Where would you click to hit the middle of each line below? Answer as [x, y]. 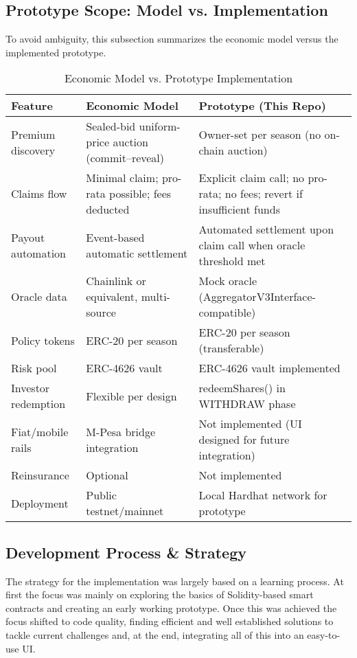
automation [39, 253]
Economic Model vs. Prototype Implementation [178, 78]
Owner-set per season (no [260, 134]
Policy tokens [43, 340]
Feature [32, 106]
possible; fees [140, 194]
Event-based [115, 237]
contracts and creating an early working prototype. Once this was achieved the [171, 608]
